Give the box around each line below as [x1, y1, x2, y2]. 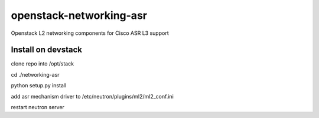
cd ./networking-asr [11, 71, 60, 78]
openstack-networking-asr [11, 9, 148, 22]
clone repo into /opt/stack [11, 60, 74, 67]
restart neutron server [11, 104, 65, 111]
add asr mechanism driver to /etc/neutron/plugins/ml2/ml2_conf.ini [11, 93, 174, 100]
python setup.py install [11, 82, 67, 89]
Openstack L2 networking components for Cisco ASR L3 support [11, 29, 169, 37]
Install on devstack [11, 45, 83, 55]
